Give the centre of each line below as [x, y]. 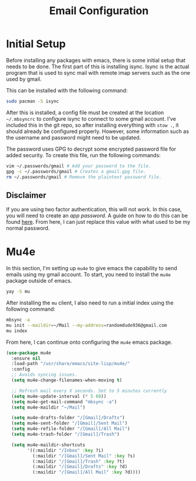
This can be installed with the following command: [67, 90]
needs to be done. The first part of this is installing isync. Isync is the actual [98, 67]
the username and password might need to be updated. [74, 137]
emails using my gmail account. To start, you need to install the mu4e [89, 274]
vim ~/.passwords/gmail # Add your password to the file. [79, 166]
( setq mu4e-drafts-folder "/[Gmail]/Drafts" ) [68, 418]
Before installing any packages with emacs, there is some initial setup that [96, 60]
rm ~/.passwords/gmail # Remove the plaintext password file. [84, 177]
